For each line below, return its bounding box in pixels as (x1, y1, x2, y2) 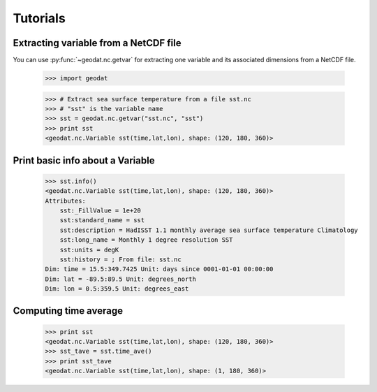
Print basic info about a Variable (13, 154, 155, 166)
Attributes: (45, 196, 87, 205)
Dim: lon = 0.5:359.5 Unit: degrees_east (45, 285, 189, 293)
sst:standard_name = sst (59, 217, 145, 224)
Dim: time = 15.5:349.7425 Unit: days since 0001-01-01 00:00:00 (45, 266, 274, 273)
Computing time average (13, 305, 124, 317)
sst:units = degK (59, 245, 119, 254)
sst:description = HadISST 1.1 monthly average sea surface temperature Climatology (59, 226, 359, 234)
